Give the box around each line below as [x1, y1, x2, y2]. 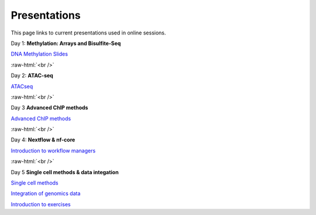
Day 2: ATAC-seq [11, 72, 54, 79]
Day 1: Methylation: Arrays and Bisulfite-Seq [11, 40, 121, 47]
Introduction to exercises [11, 200, 71, 207]
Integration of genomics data [11, 190, 81, 197]
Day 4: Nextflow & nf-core [11, 136, 75, 143]
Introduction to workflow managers [11, 147, 96, 154]
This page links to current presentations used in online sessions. [11, 29, 166, 36]
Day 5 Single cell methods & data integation [11, 168, 119, 175]
